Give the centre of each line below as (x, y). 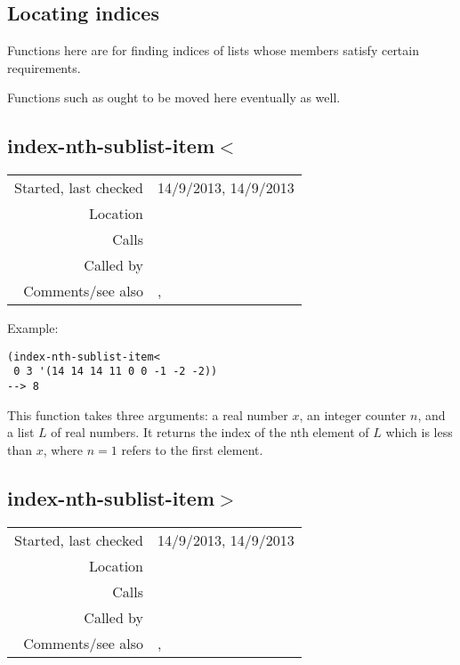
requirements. (44, 67)
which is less (419, 432)
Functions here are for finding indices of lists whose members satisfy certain (213, 50)
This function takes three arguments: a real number (148, 414)
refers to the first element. (192, 449)
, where (63, 449)
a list (21, 432)
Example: (33, 328)
